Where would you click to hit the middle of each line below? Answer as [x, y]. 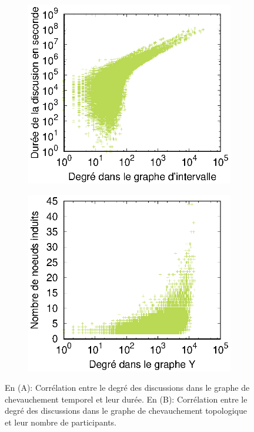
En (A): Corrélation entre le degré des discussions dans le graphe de [127, 388]
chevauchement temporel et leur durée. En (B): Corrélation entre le [126, 399]
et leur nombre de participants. [61, 422]
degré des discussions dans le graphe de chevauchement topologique [126, 411]
